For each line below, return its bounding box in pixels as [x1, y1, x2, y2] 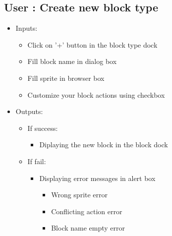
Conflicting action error [51, 206, 122, 216]
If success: [27, 122, 58, 133]
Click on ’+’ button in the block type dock [27, 39, 158, 50]
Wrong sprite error [51, 189, 108, 200]
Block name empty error [51, 223, 125, 233]
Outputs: [15, 106, 43, 117]
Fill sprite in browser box [27, 72, 105, 83]
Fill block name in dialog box [27, 56, 117, 66]
